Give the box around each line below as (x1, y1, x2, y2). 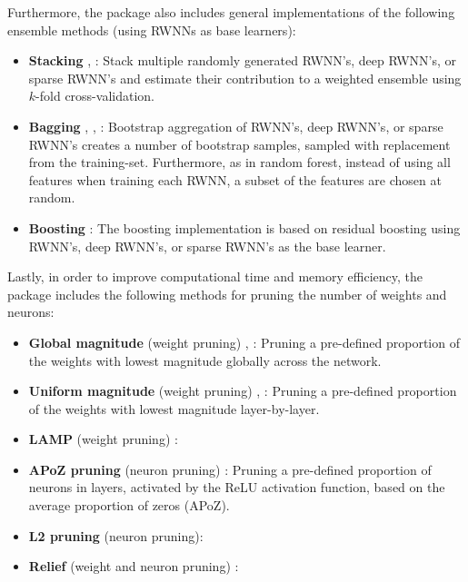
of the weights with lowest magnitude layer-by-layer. (28, 399, 320, 418)
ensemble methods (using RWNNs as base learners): (7, 20, 296, 39)
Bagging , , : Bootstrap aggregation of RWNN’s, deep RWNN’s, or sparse (28, 116, 443, 135)
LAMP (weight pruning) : (28, 429, 178, 449)
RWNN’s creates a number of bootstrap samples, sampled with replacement (28, 134, 451, 153)
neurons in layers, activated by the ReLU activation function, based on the (28, 478, 445, 497)
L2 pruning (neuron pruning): (28, 526, 204, 545)
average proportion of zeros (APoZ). (28, 496, 230, 515)
